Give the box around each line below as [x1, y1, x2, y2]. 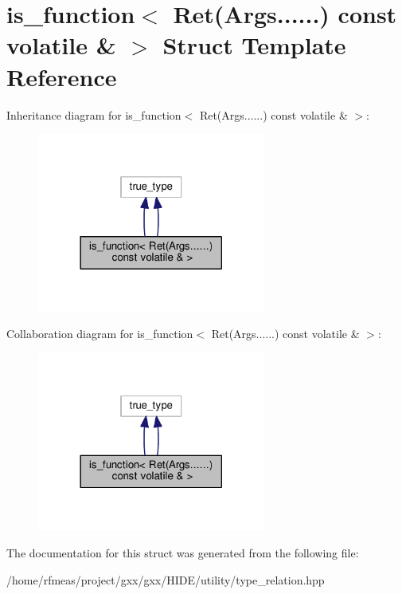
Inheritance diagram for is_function [6, 106, 181, 123]
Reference [6, 60, 117, 92]
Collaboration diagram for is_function [6, 325, 193, 342]
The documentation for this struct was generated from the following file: [6, 545, 359, 561]
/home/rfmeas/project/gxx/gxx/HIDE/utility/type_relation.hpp [6, 571, 325, 588]
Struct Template [162, 29, 346, 61]
